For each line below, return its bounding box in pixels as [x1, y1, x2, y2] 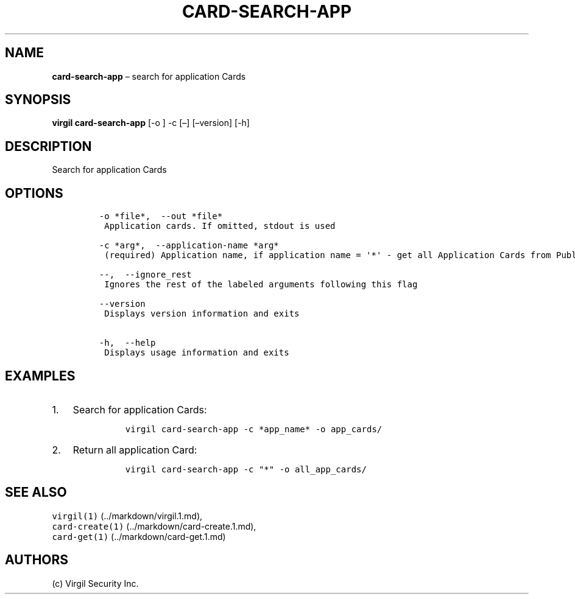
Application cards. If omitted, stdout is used [104, 221, 336, 231]
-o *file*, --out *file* [99, 211, 223, 222]
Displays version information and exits [104, 309, 300, 319]
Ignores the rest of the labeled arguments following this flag [104, 279, 418, 290]
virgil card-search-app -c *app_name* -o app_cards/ [125, 424, 383, 434]
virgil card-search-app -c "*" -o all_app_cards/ [125, 464, 367, 474]
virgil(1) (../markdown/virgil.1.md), [52, 510, 203, 521]
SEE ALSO [5, 485, 67, 500]
